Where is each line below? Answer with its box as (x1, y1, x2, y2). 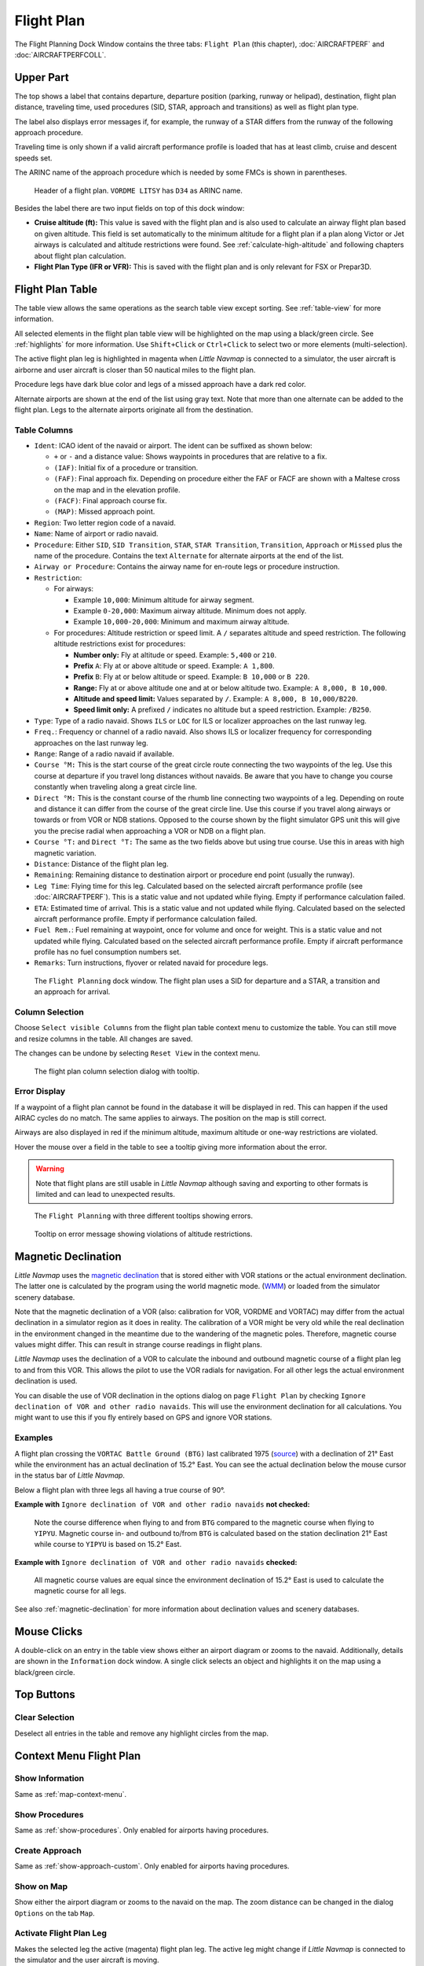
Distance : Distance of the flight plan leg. (34, 859, 169, 868)
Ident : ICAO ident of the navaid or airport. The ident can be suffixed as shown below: (34, 441, 313, 451)
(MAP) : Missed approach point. (53, 507, 155, 517)
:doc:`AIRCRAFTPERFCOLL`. (14, 50, 107, 59)
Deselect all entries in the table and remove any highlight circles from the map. (14, 1729, 269, 1738)
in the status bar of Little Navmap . (14, 1471, 126, 1480)
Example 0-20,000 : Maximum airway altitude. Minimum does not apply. (73, 606, 307, 615)
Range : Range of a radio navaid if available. (34, 749, 174, 759)
